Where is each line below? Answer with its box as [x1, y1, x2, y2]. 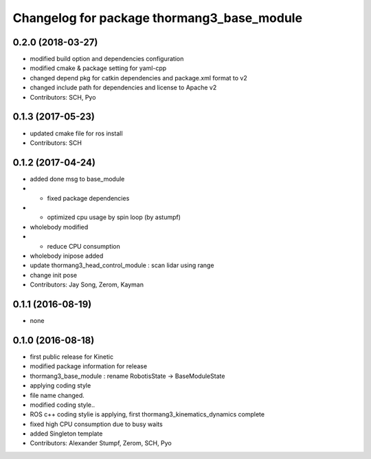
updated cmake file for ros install [30, 129, 123, 137]
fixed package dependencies [47, 194, 130, 202]
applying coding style [30, 381, 91, 390]
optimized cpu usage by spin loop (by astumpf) [47, 213, 181, 221]
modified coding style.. [30, 401, 95, 409]
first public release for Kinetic [30, 352, 113, 361]
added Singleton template [30, 429, 103, 438]
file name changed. [30, 391, 85, 399]
